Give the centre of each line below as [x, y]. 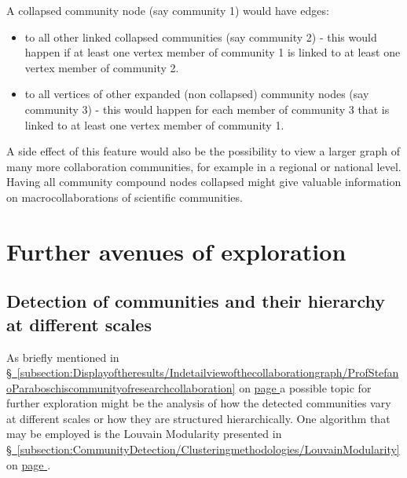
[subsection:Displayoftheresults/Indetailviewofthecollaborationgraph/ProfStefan [208, 372]
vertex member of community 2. [102, 67]
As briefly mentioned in [63, 357]
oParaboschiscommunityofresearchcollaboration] [121, 387]
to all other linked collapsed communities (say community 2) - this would [201, 36]
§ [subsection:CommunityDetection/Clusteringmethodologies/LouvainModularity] [203, 449]
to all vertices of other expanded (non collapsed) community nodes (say [197, 94]
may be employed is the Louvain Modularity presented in [144, 434]
